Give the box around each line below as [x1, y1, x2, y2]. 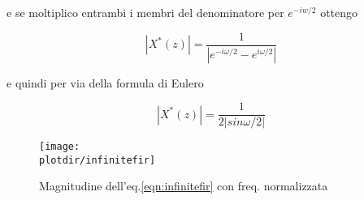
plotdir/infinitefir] [39, 154, 156, 166]
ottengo [320, 4, 358, 20]
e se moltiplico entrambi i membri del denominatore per [6, 4, 284, 20]
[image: [39, 141, 80, 153]
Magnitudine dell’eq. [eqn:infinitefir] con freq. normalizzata [39, 177, 328, 194]
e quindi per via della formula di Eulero [6, 74, 204, 91]
